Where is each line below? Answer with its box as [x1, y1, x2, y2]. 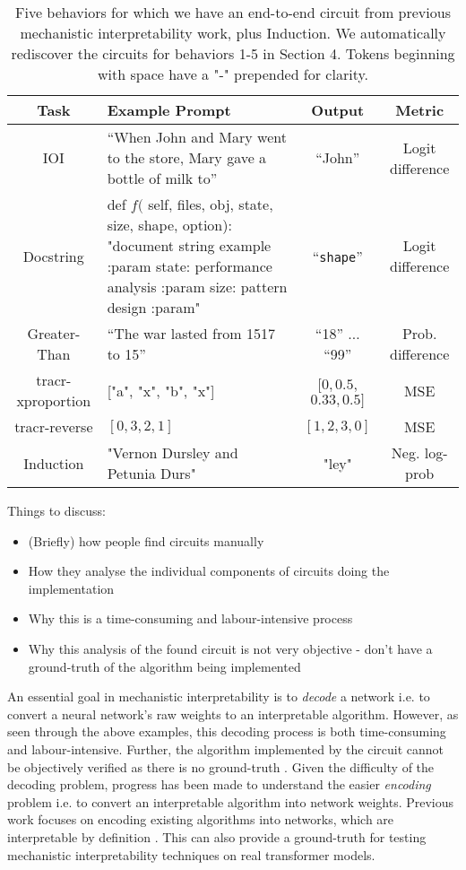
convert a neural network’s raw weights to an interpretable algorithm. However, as [7, 704, 459, 723]
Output [311, 100, 365, 120]
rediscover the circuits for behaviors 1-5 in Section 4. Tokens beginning [11, 43, 455, 64]
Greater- [27, 323, 81, 344]
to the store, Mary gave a [107, 147, 267, 168]
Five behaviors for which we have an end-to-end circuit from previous [15, 2, 451, 22]
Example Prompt [107, 100, 231, 120]
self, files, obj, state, [148, 194, 273, 214]
